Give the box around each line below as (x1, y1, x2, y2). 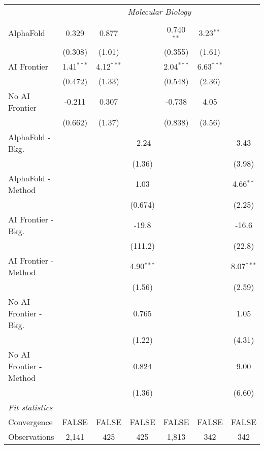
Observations (8, 430, 54, 442)
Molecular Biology (127, 6, 191, 17)
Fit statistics (8, 401, 53, 413)
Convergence (8, 415, 53, 428)
